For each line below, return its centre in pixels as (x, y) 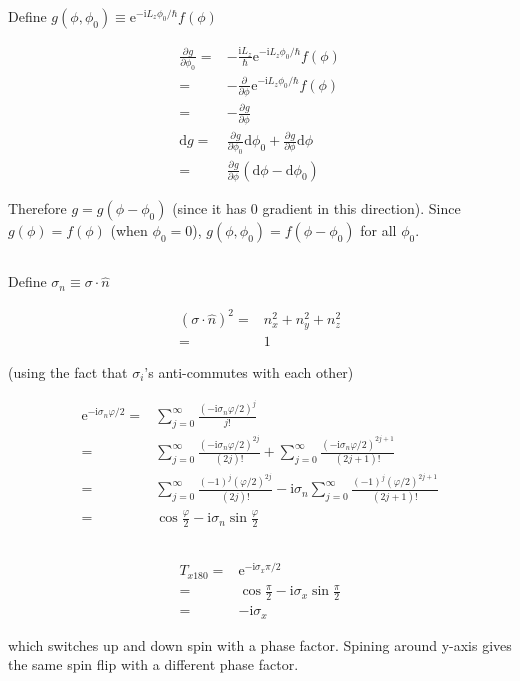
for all (378, 229)
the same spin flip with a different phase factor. (153, 664)
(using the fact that (68, 371)
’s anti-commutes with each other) (249, 371)
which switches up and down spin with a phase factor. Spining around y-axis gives (260, 644)
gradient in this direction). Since (361, 207)
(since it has (209, 207)
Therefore (37, 207)
